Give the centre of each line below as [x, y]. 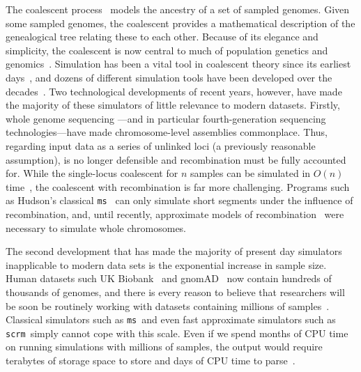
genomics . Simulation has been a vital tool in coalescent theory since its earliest [178, 64]
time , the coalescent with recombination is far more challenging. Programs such [178, 186]
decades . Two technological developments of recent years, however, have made [174, 91]
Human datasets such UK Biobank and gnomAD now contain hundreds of [169, 278]
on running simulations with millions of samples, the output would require [164, 347]
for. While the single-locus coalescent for [92, 173]
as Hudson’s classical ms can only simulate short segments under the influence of [179, 200]
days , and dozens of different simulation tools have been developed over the [169, 77]
